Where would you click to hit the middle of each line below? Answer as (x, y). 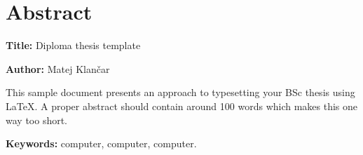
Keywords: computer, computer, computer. (101, 143)
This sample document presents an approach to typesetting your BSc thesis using (180, 92)
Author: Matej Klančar (58, 68)
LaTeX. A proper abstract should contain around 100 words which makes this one (182, 106)
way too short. (37, 120)
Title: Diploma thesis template (73, 45)
